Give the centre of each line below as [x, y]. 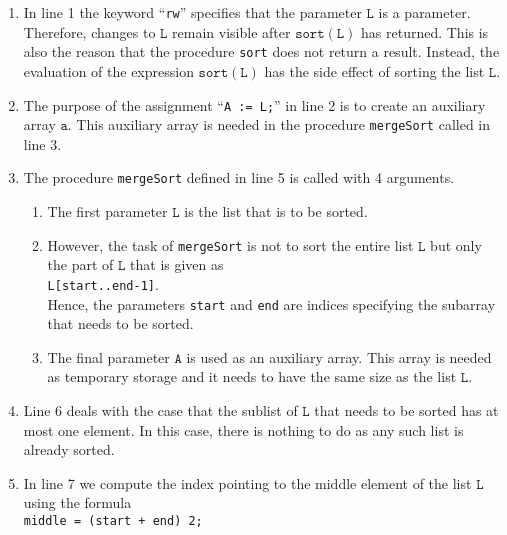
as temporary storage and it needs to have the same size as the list [252, 376]
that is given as [177, 264]
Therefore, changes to [89, 31]
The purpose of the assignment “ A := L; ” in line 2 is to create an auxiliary [254, 104]
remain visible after [231, 31]
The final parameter [108, 356]
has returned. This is [425, 31]
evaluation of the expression [108, 70]
